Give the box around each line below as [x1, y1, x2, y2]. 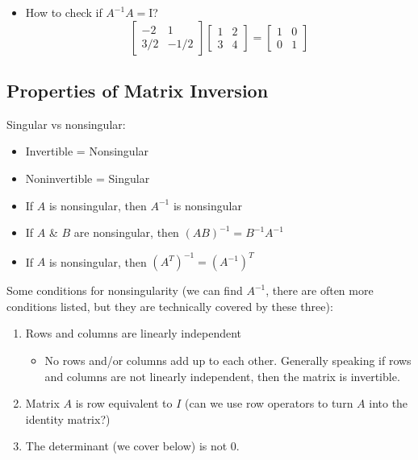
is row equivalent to [75, 395, 173, 412]
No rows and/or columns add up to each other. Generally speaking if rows [44, 352, 412, 369]
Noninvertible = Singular [25, 169, 150, 186]
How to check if [25, 4, 102, 20]
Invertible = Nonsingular [25, 143, 149, 160]
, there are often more [265, 282, 374, 299]
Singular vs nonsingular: [6, 115, 126, 132]
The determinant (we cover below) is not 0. [25, 437, 240, 454]
